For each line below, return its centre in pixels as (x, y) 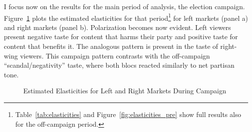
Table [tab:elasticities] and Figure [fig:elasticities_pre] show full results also (128, 114)
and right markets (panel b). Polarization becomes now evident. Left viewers (118, 27)
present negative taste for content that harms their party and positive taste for (121, 37)
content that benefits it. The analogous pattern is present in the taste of (111, 46)
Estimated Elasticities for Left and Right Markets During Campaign (125, 91)
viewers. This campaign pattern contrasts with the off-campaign (115, 55)
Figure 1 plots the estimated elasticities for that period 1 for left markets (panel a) (126, 17)
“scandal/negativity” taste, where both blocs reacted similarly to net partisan (119, 65)
